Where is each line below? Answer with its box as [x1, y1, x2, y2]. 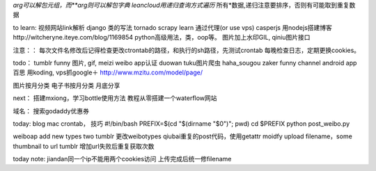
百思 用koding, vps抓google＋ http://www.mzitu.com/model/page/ [13, 68, 203, 76]
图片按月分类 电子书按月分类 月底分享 [13, 81, 120, 90]
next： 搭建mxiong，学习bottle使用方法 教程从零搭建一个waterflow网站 [13, 94, 217, 102]
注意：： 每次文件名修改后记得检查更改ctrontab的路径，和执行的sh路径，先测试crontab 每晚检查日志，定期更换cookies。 [13, 46, 361, 54]
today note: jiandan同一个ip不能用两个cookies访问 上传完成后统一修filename [13, 155, 232, 163]
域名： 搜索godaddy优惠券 [13, 106, 90, 115]
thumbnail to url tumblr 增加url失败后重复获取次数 [13, 142, 155, 150]
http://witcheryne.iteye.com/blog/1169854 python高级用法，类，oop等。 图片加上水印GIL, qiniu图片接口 [13, 33, 311, 42]
